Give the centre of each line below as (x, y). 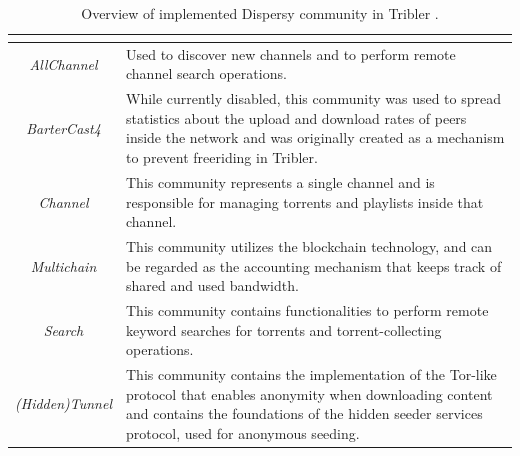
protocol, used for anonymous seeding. (243, 432)
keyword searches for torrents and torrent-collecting (284, 329)
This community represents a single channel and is (280, 181)
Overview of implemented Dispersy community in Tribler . (260, 13)
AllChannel (63, 63)
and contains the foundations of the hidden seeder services (304, 413)
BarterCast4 (63, 127)
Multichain (63, 265)
